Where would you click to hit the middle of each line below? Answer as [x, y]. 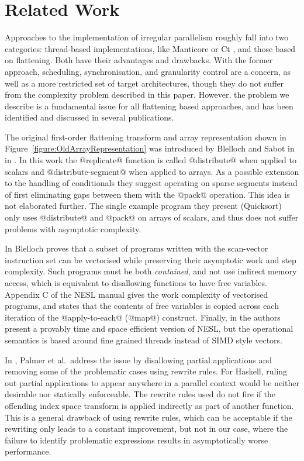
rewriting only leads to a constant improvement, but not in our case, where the [146, 429]
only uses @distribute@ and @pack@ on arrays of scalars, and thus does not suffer [152, 217]
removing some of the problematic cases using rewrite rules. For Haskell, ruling [146, 371]
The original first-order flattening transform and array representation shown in [146, 137]
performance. [28, 451]
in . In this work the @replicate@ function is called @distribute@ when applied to [151, 160]
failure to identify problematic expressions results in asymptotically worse [137, 440]
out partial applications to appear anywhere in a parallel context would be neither [152, 382]
